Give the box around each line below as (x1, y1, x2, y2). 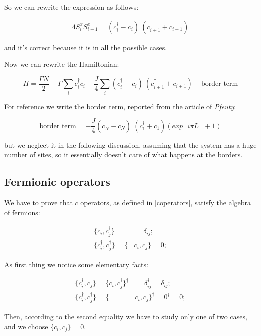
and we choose (4, 321, 48, 331)
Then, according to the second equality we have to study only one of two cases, (4, 311, 247, 321)
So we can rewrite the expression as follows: (4, 2, 139, 12)
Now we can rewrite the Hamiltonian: (4, 59, 119, 69)
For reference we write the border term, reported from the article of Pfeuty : (4, 101, 236, 111)
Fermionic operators (4, 174, 110, 189)
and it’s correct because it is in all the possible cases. (4, 42, 167, 52)
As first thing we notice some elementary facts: (4, 259, 148, 269)
